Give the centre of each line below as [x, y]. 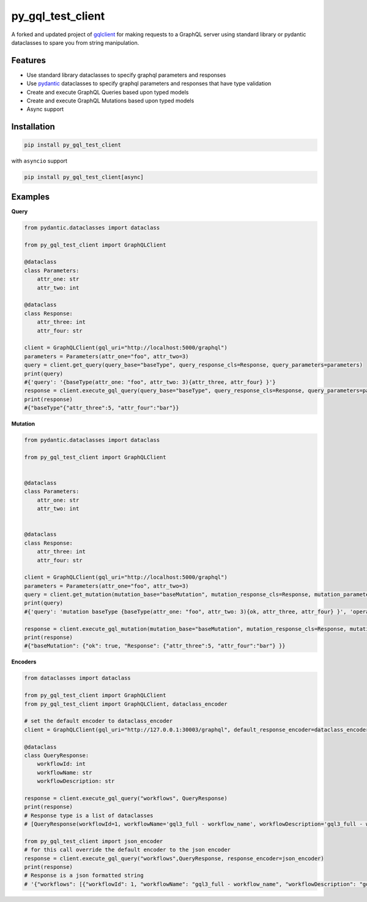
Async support [45, 109]
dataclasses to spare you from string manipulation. [75, 42]
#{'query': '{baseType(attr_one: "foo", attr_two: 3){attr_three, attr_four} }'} [150, 382]
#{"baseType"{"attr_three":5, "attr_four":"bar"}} [102, 408]
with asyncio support [39, 161]
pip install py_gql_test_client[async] [84, 177]
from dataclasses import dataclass [77, 678]
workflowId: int [61, 764]
